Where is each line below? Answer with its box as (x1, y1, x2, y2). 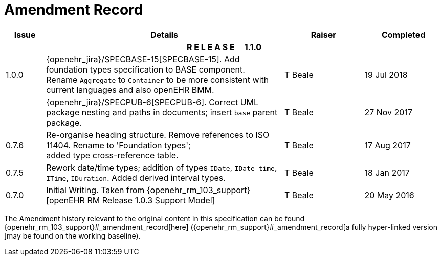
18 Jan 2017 (364, 167, 410, 178)
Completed (381, 29, 426, 40)
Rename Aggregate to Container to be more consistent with (46, 74, 269, 85)
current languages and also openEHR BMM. (46, 84, 214, 95)
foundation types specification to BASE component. (46, 64, 245, 75)
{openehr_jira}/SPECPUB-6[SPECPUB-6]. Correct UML (46, 97, 259, 107)
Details (150, 29, 179, 40)
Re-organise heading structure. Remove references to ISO (46, 129, 270, 140)
